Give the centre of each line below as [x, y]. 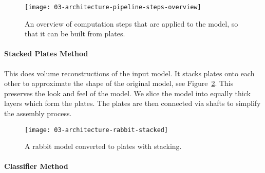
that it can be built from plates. [75, 34]
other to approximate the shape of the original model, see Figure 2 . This [119, 83]
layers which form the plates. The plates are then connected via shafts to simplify [132, 103]
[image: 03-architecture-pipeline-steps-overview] [113, 7]
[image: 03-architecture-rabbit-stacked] [97, 130]
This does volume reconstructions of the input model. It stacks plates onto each [129, 73]
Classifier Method [36, 166]
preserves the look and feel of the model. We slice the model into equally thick [127, 93]
